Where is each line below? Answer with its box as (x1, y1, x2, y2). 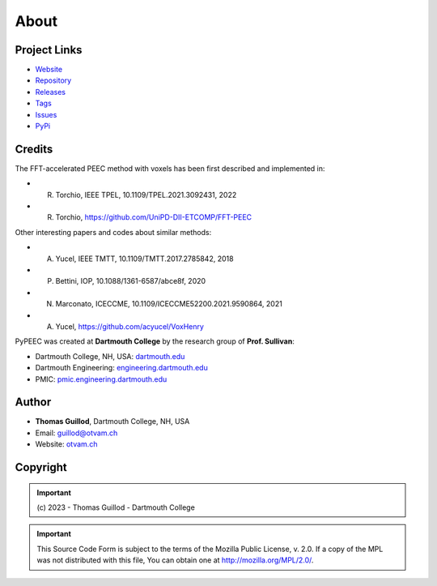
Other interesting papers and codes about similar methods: (15, 227, 212, 237)
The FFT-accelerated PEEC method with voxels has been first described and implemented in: (15, 163, 325, 173)
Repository (35, 75, 72, 85)
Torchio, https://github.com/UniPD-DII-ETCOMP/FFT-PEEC (55, 212, 252, 222)
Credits (15, 142, 53, 156)
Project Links (15, 43, 83, 57)
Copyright (15, 460, 68, 474)
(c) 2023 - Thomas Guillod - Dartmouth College (36, 503, 196, 512)
